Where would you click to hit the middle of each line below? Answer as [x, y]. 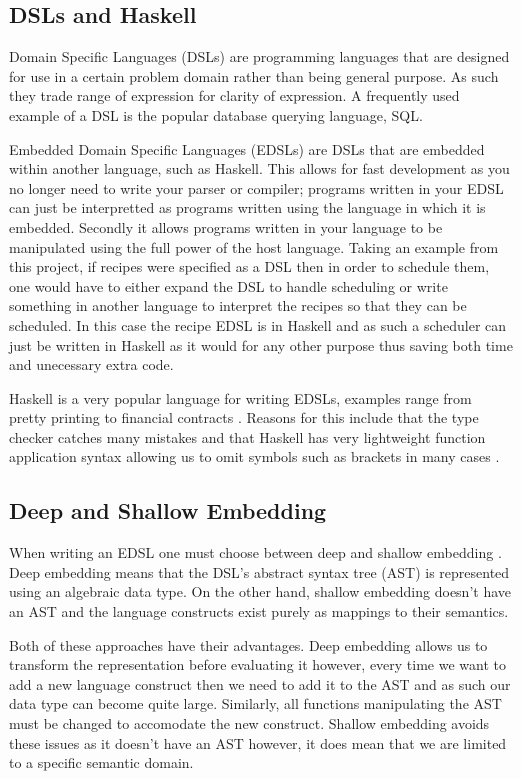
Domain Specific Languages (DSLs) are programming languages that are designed [259, 56]
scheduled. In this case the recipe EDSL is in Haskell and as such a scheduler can [258, 324]
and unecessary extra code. [91, 364]
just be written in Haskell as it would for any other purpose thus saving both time [261, 344]
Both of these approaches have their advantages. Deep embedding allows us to [248, 644]
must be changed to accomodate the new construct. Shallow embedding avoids [249, 723]
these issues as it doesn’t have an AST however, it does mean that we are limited [258, 742]
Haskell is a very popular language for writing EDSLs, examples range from [240, 397]
